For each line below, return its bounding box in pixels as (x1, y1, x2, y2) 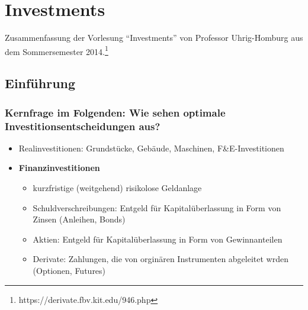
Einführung (5, 74, 76, 92)
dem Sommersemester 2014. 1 (5, 43, 108, 57)
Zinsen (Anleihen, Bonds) (33, 213, 126, 225)
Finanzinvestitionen (18, 162, 100, 174)
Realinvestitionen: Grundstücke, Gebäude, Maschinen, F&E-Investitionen (18, 141, 284, 154)
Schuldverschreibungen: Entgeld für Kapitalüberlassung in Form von (33, 201, 281, 214)
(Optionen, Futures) (33, 264, 106, 277)
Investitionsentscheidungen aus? (5, 118, 161, 133)
